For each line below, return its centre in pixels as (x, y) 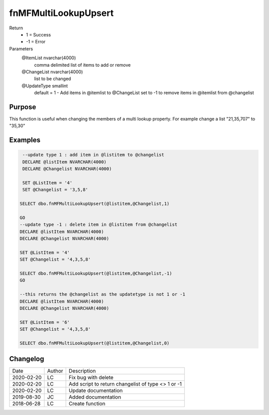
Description (82, 371)
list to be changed (53, 79)
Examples (25, 140)
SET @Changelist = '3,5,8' (55, 190)
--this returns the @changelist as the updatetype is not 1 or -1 (102, 294)
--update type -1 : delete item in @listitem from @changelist (99, 225)
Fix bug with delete (91, 378)
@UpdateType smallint (45, 86)
